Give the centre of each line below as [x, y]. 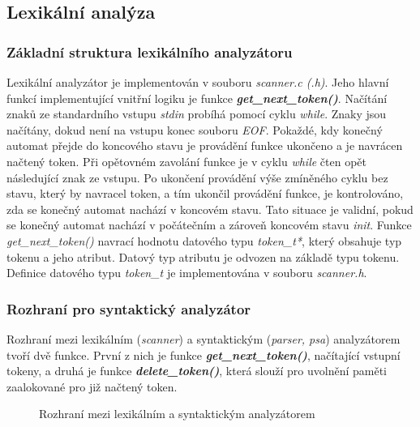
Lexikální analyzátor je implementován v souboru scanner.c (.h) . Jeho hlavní [198, 82]
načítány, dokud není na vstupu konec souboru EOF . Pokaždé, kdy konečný [195, 129]
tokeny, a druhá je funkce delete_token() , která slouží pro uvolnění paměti [197, 371]
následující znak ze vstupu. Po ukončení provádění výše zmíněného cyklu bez [197, 177]
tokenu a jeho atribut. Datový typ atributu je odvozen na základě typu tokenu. [203, 256]
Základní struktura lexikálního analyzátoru [150, 51]
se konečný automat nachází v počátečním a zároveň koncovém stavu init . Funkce [209, 225]
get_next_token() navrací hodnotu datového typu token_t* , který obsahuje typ [204, 240]
